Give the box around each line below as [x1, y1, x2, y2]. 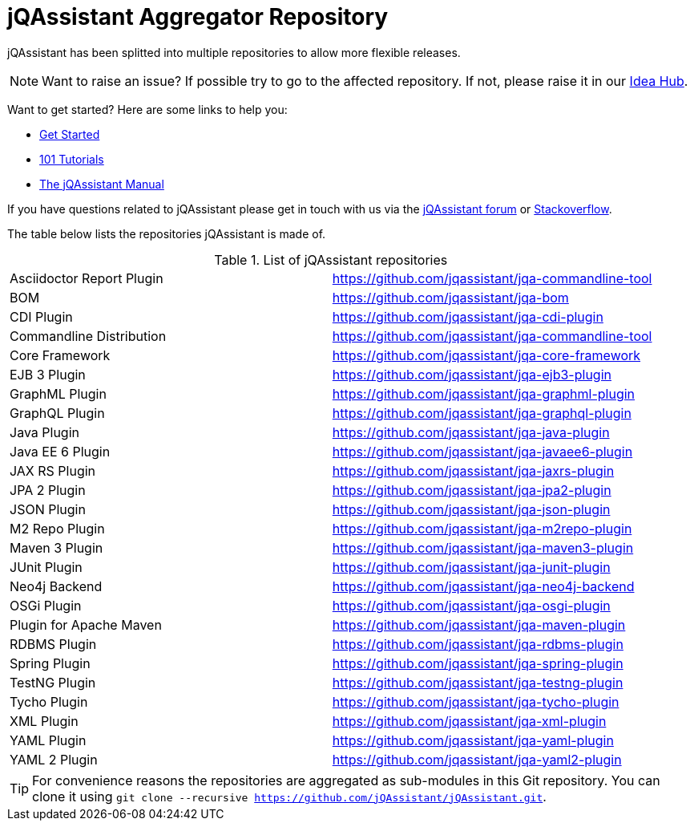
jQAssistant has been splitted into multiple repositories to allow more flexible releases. [7, 45, 461, 59]
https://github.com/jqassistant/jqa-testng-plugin [332, 674, 623, 691]
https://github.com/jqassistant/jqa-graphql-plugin [332, 404, 631, 421]
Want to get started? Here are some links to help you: [7, 102, 288, 116]
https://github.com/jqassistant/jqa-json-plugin [332, 501, 611, 517]
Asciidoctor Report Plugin [10, 270, 163, 286]
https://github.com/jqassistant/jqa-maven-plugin [332, 616, 626, 633]
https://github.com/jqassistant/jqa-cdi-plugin [332, 308, 603, 325]
